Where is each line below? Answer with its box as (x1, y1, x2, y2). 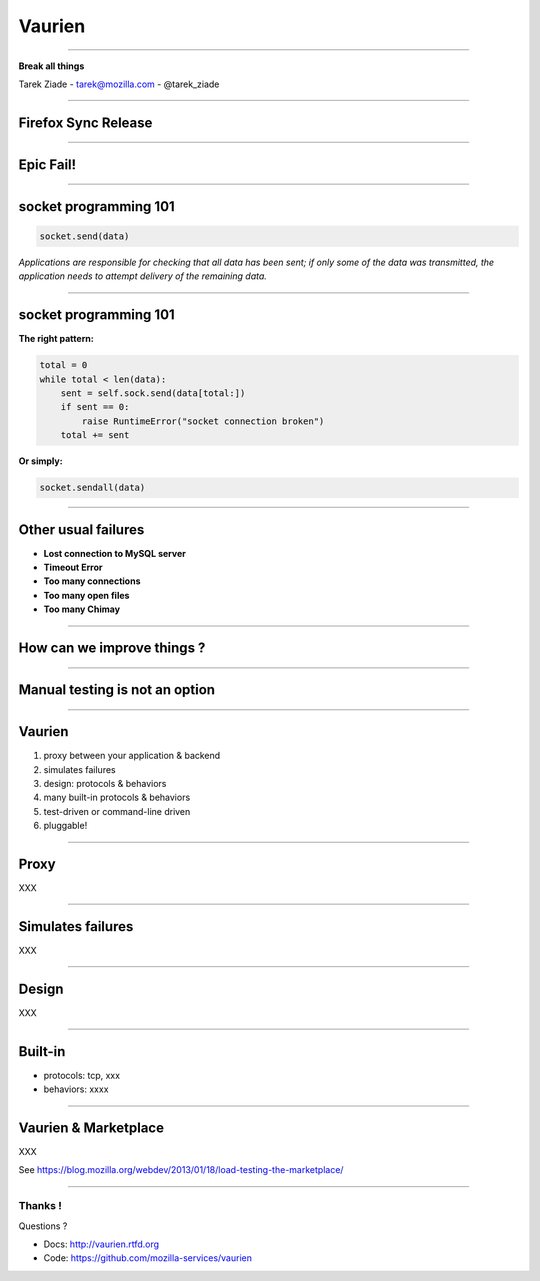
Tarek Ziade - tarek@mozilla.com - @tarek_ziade (18, 78, 220, 90)
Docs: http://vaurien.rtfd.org (43, 1238, 160, 1250)
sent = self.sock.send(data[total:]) (60, 388, 246, 399)
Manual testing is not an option (18, 681, 215, 699)
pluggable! (43, 820, 88, 832)
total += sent (60, 430, 130, 441)
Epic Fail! (18, 156, 77, 173)
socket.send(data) (39, 230, 130, 242)
